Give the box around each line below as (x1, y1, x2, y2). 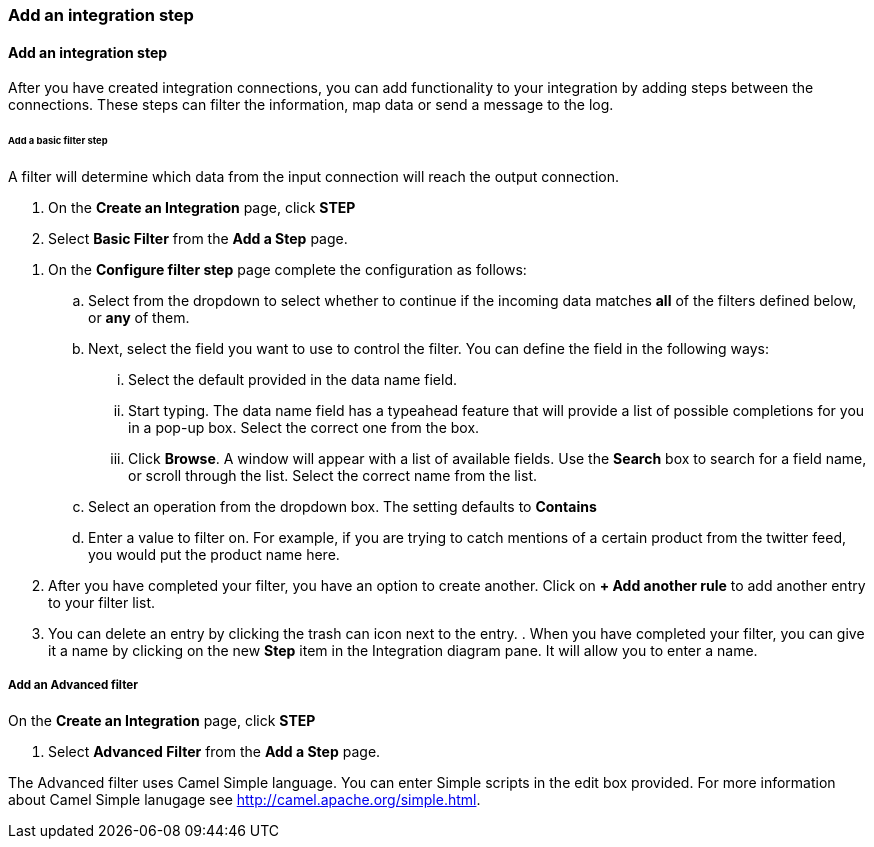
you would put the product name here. (88, 545, 340, 563)
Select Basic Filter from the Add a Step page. (48, 229, 348, 247)
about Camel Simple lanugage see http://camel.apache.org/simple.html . (8, 790, 481, 808)
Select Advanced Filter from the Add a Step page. (48, 742, 381, 760)
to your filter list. (48, 593, 156, 611)
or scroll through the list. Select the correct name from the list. (128, 466, 538, 484)
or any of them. (88, 308, 190, 326)
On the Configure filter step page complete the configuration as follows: (48, 260, 527, 278)
